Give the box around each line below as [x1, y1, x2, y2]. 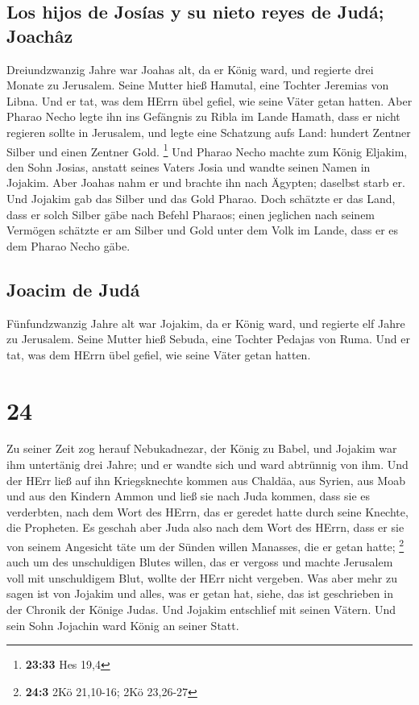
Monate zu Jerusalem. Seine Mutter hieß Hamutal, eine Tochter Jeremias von [6, 77, 389, 93]
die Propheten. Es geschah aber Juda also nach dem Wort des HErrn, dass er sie [6, 519, 404, 536]
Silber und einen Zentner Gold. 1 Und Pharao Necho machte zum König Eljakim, [6, 140, 408, 160]
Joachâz [6, 23, 73, 48]
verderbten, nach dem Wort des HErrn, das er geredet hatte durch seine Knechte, [6, 503, 409, 520]
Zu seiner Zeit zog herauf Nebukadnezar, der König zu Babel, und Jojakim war [6, 440, 397, 457]
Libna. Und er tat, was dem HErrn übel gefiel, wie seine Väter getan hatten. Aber [6, 92, 413, 109]
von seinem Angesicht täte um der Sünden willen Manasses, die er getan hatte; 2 [6, 536, 404, 554]
